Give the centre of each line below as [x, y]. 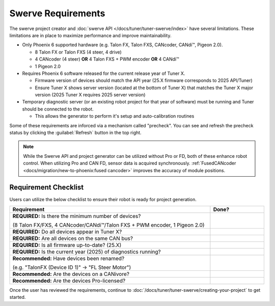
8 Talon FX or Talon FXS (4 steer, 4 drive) [78, 52]
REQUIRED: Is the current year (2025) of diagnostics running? [87, 252]
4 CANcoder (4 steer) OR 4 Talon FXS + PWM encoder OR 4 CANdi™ [107, 59]
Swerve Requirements [57, 13]
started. [18, 297]
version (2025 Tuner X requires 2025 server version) [90, 95]
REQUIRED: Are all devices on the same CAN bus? [73, 238]
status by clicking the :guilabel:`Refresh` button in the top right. [76, 133]
